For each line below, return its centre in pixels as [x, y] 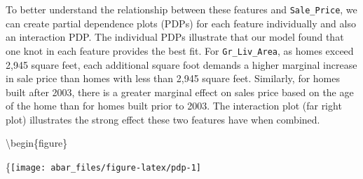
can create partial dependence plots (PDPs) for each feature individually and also [181, 23]
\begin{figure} [37, 143]
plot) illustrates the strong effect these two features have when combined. [163, 119]
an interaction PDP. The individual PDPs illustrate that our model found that [175, 37]
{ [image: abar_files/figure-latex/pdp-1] [104, 167]
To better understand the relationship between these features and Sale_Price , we [181, 9]
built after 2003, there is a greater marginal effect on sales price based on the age [180, 92]
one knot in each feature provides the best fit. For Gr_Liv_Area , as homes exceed [180, 50]
